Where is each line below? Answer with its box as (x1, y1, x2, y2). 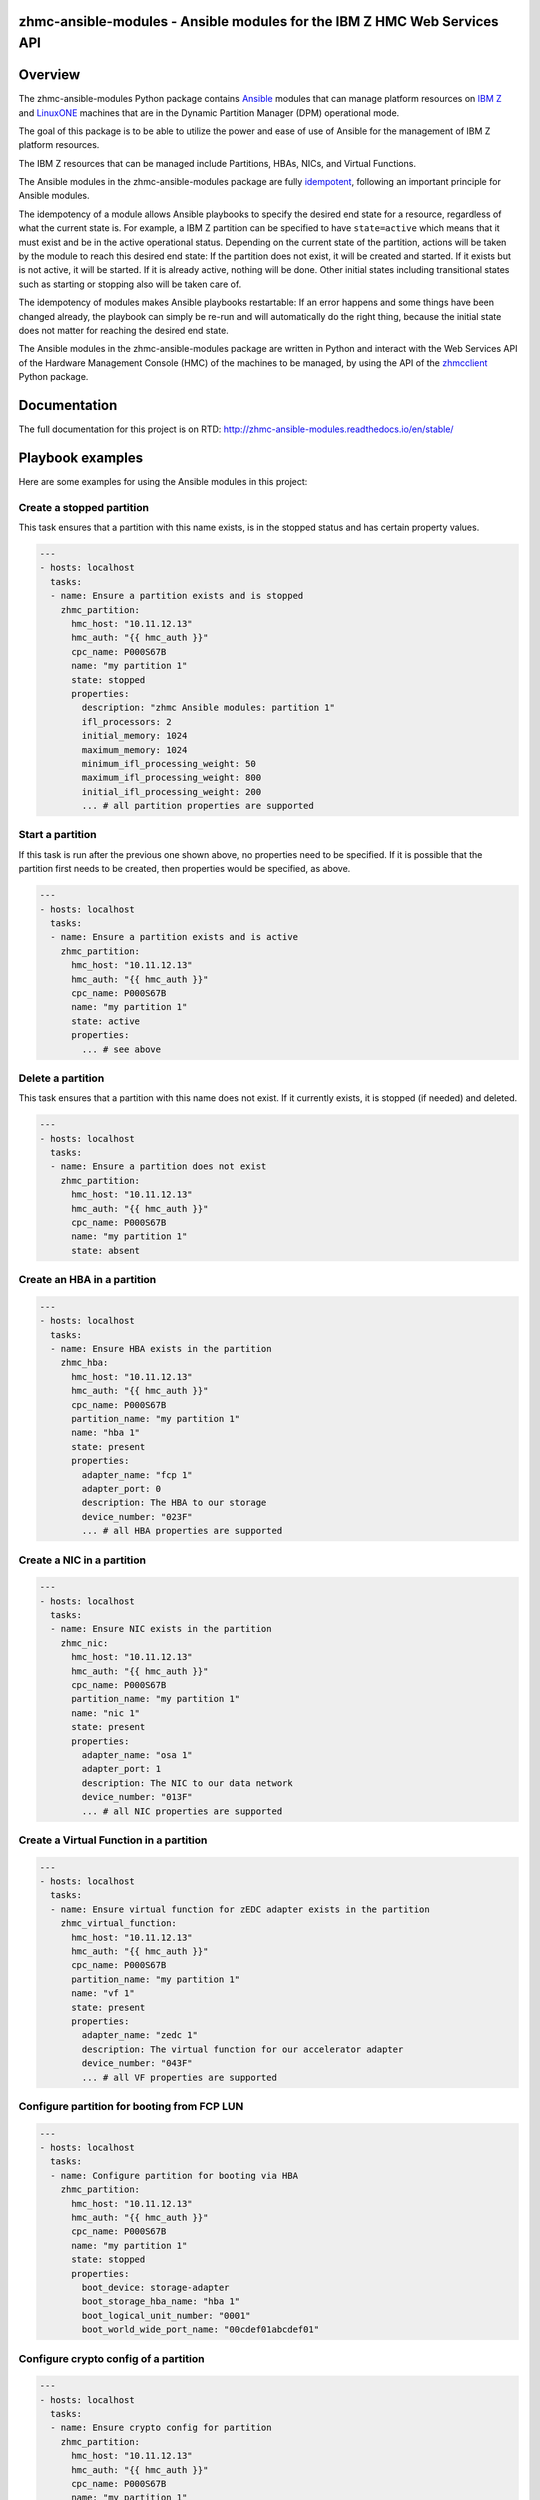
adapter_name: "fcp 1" (81, 1469, 194, 1480)
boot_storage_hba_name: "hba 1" (81, 2296, 240, 2307)
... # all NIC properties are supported (81, 1805, 283, 1817)
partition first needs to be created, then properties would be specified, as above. (18, 863, 351, 875)
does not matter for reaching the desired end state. (18, 324, 229, 336)
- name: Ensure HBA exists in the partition (50, 1343, 272, 1355)
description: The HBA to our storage (81, 1497, 267, 1509)
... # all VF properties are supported (81, 2071, 277, 2083)
